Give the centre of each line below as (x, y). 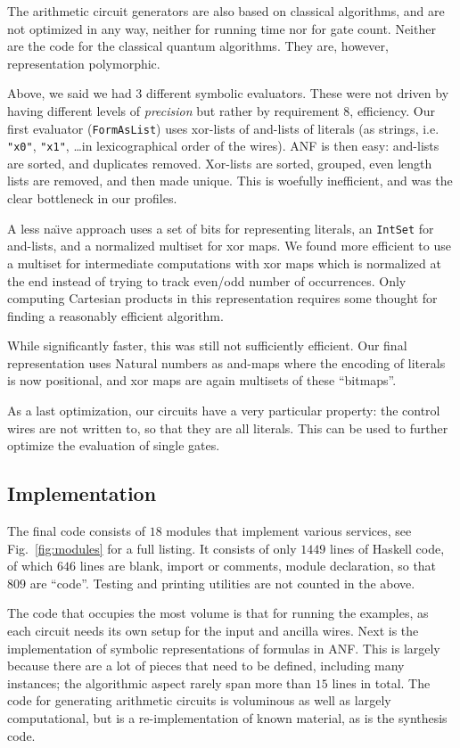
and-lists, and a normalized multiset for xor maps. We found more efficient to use (229, 246)
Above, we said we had (70, 93)
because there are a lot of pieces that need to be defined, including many (206, 666)
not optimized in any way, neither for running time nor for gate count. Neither (222, 28)
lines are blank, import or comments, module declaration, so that (258, 566)
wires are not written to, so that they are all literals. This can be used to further (228, 427)
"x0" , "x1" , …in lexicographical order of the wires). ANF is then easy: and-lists (223, 146)
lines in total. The (381, 682)
